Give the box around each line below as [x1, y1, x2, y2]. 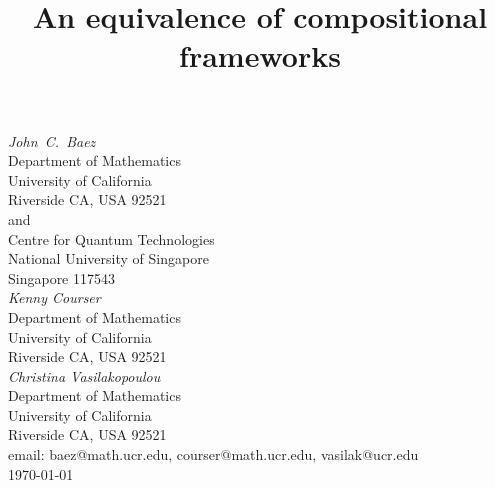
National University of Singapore [8, 248, 209, 269]
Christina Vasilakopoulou [8, 365, 161, 386]
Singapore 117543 [8, 267, 116, 288]
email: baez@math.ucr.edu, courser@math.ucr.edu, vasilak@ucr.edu [8, 444, 419, 465]
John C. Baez [8, 130, 96, 151]
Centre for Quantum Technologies [8, 228, 215, 249]
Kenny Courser [8, 287, 101, 308]
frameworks [179, 35, 341, 76]
